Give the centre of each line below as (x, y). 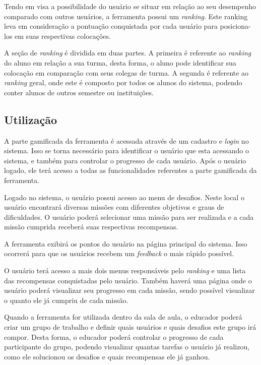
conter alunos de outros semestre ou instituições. (79, 92)
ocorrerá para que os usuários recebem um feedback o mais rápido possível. (119, 253)
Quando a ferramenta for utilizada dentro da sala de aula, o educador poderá (123, 317)
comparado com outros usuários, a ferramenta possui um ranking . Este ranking (126, 16)
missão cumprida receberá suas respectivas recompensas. (91, 227)
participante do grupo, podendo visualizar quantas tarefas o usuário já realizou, (127, 347)
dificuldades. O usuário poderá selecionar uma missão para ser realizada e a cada (129, 217)
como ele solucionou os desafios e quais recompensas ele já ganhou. (107, 356)
